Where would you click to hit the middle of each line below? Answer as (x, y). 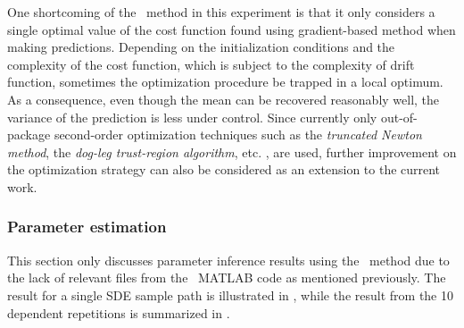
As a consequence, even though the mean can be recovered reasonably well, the (224, 99)
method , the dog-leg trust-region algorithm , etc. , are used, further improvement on (232, 151)
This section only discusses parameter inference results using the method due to (228, 260)
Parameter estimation (87, 227)
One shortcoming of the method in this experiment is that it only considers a (221, 12)
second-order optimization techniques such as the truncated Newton (238, 135)
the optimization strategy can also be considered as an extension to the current (224, 169)
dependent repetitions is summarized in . (119, 312)
